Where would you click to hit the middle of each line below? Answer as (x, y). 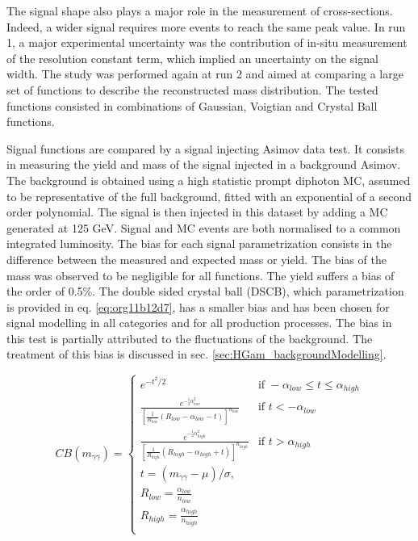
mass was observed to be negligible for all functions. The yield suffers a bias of (201, 275)
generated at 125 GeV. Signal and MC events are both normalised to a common (204, 227)
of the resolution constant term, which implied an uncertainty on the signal (192, 58)
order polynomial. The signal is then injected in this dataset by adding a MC (197, 212)
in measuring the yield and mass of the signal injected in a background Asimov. (204, 164)
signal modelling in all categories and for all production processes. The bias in (199, 323)
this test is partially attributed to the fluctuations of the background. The (190, 338)
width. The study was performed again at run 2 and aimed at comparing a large (205, 74)
